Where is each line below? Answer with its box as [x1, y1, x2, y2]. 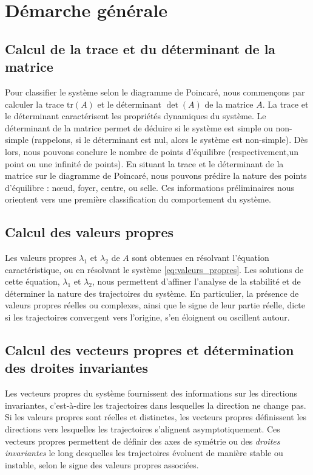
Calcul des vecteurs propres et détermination [5, 341, 294, 359]
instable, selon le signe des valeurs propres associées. [5, 458, 199, 471]
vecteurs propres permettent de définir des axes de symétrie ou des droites [5, 434, 280, 447]
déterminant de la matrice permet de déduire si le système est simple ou [5, 121, 273, 134]
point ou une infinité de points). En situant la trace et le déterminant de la [5, 157, 284, 170]
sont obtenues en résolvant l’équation [132, 251, 269, 264]
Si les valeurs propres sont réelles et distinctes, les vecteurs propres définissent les [5, 411, 307, 423]
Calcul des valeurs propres [5, 223, 174, 241]
